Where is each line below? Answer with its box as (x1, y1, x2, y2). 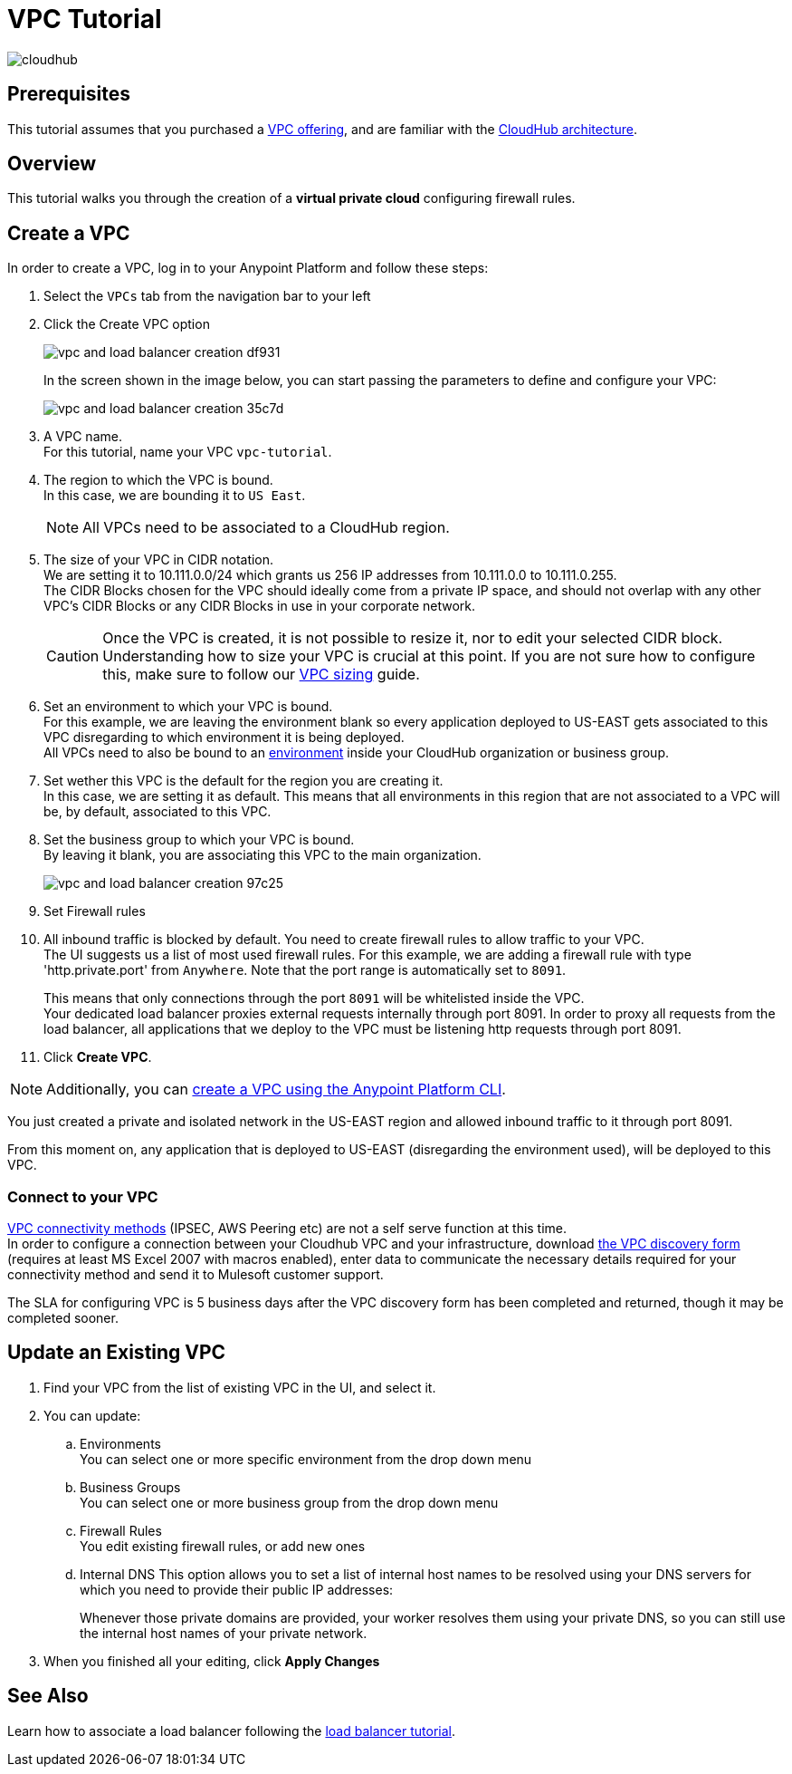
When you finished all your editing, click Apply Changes (43, 1653, 380, 1669)
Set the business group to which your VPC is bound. (43, 832, 355, 848)
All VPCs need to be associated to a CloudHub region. (82, 518, 450, 537)
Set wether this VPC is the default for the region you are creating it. (43, 773, 444, 789)
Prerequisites (7, 82, 130, 106)
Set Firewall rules (43, 903, 146, 920)
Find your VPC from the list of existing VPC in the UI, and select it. (43, 1379, 436, 1395)
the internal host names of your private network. (80, 1625, 367, 1641)
